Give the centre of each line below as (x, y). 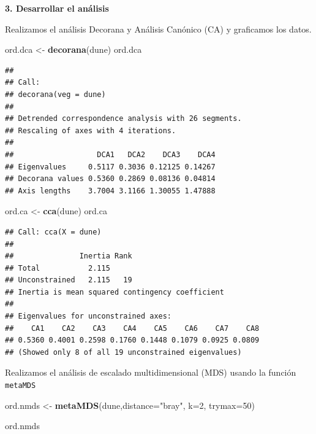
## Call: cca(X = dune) (53, 232)
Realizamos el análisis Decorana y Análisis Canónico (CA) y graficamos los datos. (158, 29)
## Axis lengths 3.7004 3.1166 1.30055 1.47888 (110, 191)
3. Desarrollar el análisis (57, 8)
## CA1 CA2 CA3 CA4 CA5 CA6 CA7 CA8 (132, 328)
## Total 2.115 (58, 268)
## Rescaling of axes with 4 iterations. (91, 130)
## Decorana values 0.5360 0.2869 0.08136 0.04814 (110, 179)
